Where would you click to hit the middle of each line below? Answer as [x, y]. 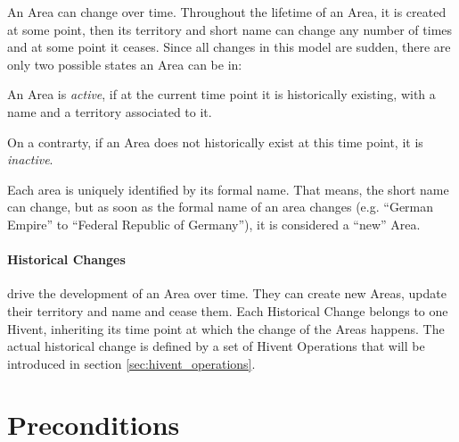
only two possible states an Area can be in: [125, 64]
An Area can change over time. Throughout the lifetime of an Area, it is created [227, 12]
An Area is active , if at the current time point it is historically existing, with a [221, 94]
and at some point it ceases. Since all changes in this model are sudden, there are [229, 47]
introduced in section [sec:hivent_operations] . [131, 363]
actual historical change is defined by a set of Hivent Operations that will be [216, 346]
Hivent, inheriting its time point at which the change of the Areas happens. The [226, 328]
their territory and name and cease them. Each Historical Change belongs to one [228, 310]
